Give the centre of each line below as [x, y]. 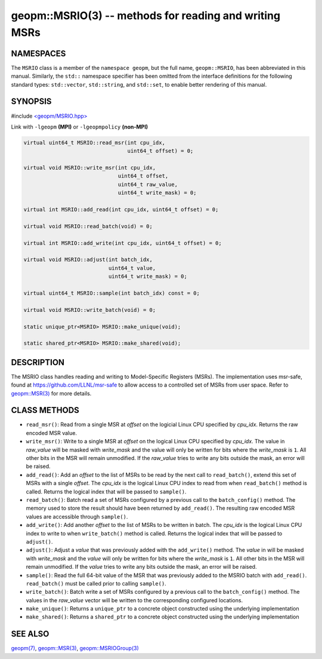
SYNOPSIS [31, 102]
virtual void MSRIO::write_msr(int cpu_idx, [90, 168]
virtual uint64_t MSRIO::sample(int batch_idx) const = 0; [112, 293]
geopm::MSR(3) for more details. [51, 393]
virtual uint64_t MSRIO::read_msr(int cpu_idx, [94, 142]
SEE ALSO [30, 634]
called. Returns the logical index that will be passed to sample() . [106, 491]
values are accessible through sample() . [77, 516]
